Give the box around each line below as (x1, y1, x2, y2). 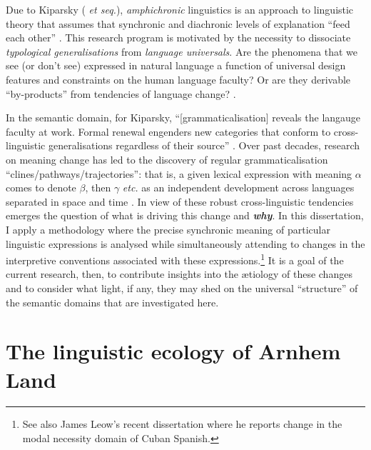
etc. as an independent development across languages (122, 180, 355, 195)
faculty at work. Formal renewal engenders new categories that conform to (6, 124, 331, 139)
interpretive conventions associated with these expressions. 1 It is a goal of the (6, 251, 344, 267)
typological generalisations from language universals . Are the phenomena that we (6, 44, 358, 59)
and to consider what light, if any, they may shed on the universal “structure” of (6, 280, 358, 295)
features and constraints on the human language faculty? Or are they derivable (6, 71, 351, 86)
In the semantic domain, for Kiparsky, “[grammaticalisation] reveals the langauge (6, 110, 361, 125)
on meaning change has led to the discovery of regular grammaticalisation (6, 151, 328, 166)
